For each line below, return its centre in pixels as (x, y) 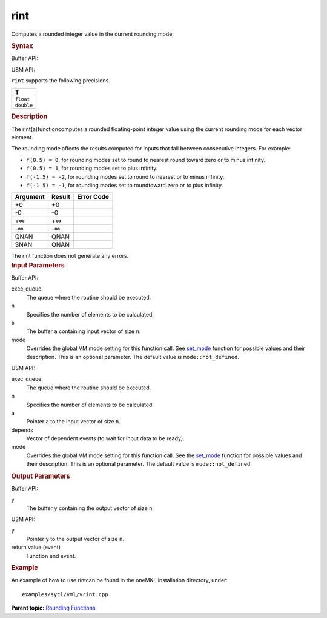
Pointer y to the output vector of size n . (75, 539)
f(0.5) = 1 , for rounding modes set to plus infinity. (92, 168)
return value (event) (36, 547)
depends (22, 430)
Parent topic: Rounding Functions (53, 608)
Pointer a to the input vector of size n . (74, 422)
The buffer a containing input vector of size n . (84, 331)
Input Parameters (38, 265)
